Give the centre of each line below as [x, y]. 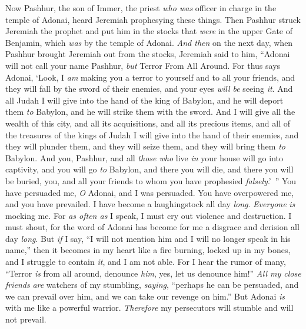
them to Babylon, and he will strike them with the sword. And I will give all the [150, 112]
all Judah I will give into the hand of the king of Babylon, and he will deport [144, 100]
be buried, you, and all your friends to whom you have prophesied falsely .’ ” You [151, 180]
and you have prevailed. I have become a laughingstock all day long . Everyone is [150, 204]
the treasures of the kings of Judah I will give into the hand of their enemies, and [152, 134]
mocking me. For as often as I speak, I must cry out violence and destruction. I [149, 215]
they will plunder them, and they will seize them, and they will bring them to [145, 146]
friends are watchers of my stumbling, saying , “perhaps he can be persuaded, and [152, 285]
